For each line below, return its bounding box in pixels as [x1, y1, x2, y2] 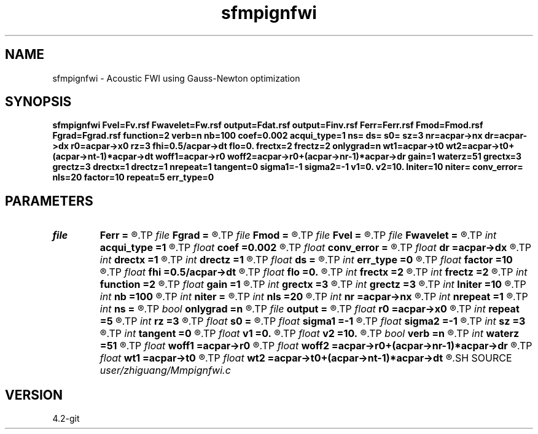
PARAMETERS [5, 193, 93, 209]
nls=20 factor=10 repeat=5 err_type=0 [52, 172, 214, 183]
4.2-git [52, 413, 80, 424]
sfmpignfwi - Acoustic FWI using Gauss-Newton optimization [52, 72, 300, 83]
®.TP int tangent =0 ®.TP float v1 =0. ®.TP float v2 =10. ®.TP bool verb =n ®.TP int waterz [99, 327, 520, 340]
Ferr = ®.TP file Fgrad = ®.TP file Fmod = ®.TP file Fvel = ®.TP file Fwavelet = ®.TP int [99, 229, 497, 242]
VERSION [5, 387, 63, 403]
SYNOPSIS [5, 94, 72, 110]
